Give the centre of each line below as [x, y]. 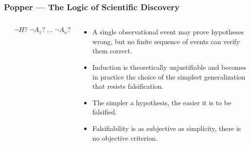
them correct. [112, 51]
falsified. [105, 112]
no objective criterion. [125, 138]
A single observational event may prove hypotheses [168, 32]
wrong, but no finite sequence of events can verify [166, 41]
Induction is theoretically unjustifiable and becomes [170, 67]
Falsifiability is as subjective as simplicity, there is [167, 128]
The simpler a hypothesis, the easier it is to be [162, 102]
